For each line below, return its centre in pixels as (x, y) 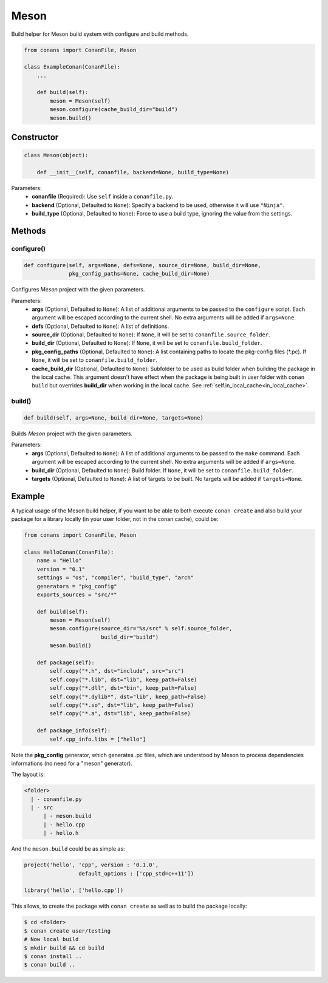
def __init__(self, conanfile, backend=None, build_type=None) (133, 172)
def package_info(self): (74, 731)
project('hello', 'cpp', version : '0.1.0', (91, 865)
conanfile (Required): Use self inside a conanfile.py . (103, 197)
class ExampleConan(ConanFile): (72, 67)
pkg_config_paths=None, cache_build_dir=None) (139, 274)
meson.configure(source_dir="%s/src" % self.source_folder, (141, 629)
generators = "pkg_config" (77, 586)
